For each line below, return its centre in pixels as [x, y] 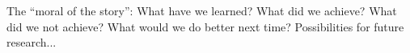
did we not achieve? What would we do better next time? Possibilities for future [205, 26]
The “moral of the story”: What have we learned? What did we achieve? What [202, 10]
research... [32, 42]
